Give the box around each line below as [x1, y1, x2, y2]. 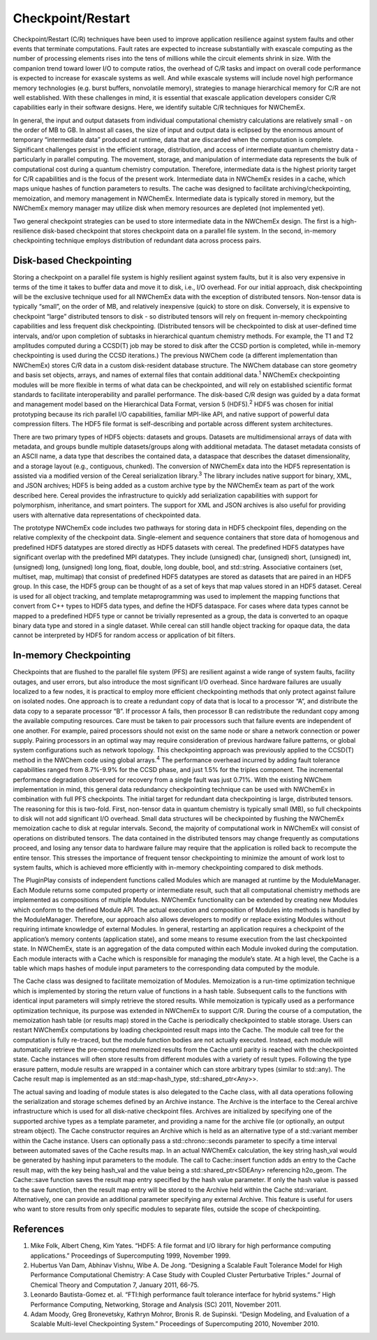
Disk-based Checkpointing [13, 255, 132, 267]
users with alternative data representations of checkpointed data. [13, 511, 201, 519]
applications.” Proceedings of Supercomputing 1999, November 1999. [30, 1251, 231, 1260]
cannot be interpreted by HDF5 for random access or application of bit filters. [13, 631, 235, 639]
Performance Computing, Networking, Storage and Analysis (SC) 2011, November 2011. [30, 1300, 281, 1309]
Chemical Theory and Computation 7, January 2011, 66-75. [30, 1281, 199, 1289]
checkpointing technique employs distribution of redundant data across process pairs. [13, 236, 262, 245]
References [13, 1223, 64, 1235]
